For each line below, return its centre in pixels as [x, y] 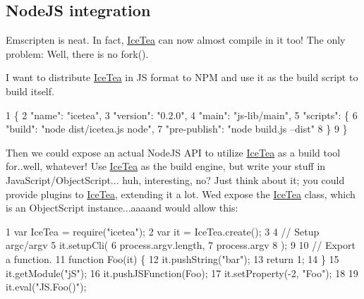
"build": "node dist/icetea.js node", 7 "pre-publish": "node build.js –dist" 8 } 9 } [177, 129]
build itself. [30, 91]
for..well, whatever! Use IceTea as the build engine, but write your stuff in [166, 166]
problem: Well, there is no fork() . [77, 53]
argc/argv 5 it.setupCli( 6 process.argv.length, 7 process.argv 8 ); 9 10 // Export [181, 245]
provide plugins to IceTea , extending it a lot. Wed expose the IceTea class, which [181, 194]
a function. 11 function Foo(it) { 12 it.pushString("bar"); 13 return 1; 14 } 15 [172, 258]
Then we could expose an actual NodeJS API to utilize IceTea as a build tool [173, 152]
